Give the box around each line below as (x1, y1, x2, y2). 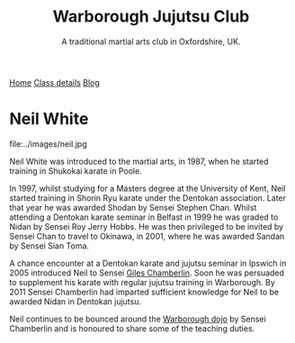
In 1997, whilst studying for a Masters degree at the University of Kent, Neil (9, 183, 286, 194)
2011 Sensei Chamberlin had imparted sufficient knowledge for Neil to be (9, 286, 280, 297)
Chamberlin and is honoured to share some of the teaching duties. (9, 322, 255, 334)
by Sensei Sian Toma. (9, 240, 90, 251)
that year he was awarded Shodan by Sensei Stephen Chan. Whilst (9, 202, 257, 212)
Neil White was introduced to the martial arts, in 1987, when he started (9, 156, 269, 167)
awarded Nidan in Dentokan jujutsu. (9, 295, 142, 307)
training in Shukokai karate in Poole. (9, 165, 142, 176)
